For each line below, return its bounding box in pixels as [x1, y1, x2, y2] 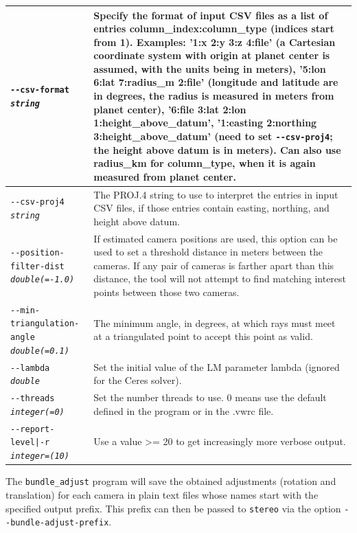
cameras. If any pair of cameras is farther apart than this [93, 258, 334, 272]
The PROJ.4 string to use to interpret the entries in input [93, 187, 338, 201]
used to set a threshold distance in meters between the [93, 245, 323, 259]
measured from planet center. [93, 169, 236, 183]
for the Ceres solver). [93, 373, 182, 387]
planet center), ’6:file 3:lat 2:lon [93, 102, 246, 116]
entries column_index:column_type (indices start [93, 21, 334, 36]
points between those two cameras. [93, 284, 240, 299]
